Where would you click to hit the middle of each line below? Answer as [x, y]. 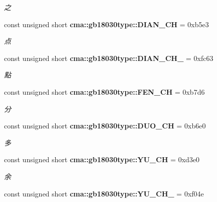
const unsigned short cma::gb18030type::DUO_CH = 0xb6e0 [105, 126]
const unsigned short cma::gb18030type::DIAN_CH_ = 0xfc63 [109, 58]
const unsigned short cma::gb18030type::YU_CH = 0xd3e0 [102, 159]
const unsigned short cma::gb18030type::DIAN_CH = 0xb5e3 [106, 24]
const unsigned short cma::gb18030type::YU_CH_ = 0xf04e [104, 193]
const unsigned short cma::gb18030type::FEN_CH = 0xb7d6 [104, 91]
